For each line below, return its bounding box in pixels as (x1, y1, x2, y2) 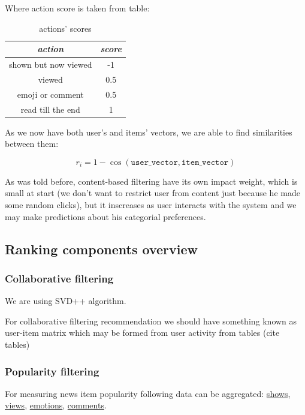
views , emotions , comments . (5, 399, 107, 411)
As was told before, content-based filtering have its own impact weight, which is (5, 175, 298, 187)
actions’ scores (39, 22, 92, 34)
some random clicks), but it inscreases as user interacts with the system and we (5, 199, 297, 211)
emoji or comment (17, 88, 84, 100)
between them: (5, 137, 59, 150)
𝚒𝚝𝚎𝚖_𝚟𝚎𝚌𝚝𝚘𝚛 (182, 158, 229, 167)
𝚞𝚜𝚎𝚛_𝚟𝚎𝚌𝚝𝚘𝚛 (131, 158, 178, 167)
